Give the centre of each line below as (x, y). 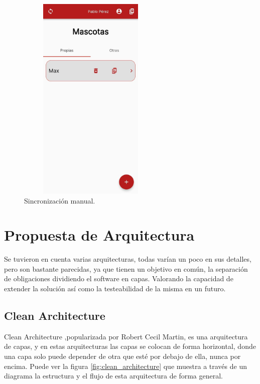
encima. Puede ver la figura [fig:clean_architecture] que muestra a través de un (125, 366)
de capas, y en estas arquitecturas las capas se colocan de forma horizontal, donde (130, 346)
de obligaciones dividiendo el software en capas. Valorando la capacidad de (119, 278)
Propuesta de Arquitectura (99, 235)
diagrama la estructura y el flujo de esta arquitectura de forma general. (113, 376)
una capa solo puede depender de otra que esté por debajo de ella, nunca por (122, 356)
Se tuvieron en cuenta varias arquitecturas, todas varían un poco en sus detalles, (128, 259)
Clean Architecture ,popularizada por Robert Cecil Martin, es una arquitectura (126, 336)
